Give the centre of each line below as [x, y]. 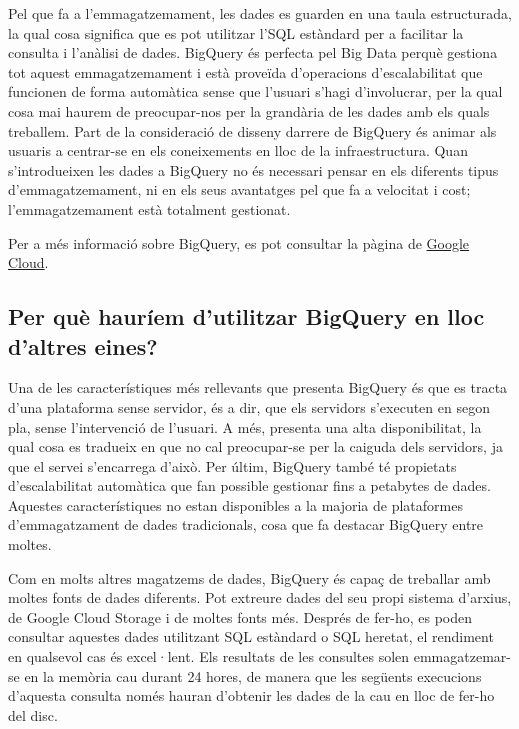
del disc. [33, 714]
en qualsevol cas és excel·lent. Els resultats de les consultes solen [209, 656]
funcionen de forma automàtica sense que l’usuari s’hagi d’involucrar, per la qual [255, 91]
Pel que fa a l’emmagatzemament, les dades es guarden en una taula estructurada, [260, 13]
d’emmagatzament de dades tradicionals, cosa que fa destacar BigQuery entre [246, 524]
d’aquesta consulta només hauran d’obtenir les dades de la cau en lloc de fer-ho [251, 695]
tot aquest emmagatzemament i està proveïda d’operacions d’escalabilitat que [245, 71]
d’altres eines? [83, 345]
